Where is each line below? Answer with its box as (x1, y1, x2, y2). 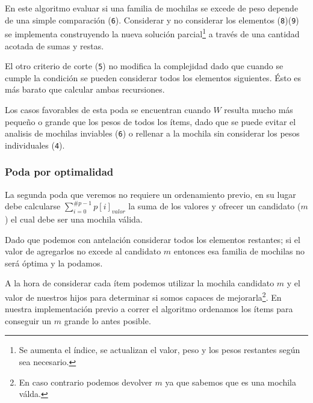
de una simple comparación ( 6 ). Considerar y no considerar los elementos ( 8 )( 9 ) (5, 13, 299, 26)
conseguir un (5, 314, 52, 327)
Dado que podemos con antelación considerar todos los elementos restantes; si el (5, 233, 300, 245)
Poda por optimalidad (5, 164, 114, 179)
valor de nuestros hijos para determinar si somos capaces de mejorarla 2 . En (5, 289, 282, 303)
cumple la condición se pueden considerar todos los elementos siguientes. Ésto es (5, 71, 302, 84)
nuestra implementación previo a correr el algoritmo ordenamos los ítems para (5, 303, 293, 315)
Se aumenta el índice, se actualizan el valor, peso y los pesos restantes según (19, 343, 300, 356)
